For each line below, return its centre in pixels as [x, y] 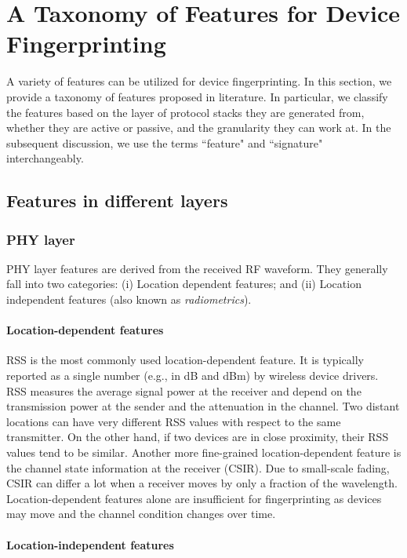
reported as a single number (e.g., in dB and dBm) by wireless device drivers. [193, 376]
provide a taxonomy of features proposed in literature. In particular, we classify [197, 96]
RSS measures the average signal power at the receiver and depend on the [184, 390]
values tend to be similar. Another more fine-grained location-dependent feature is [204, 452]
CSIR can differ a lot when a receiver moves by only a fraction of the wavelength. [202, 483]
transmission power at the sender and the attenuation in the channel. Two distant [203, 406]
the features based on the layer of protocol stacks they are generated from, [185, 112]
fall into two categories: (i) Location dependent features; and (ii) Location [184, 284]
